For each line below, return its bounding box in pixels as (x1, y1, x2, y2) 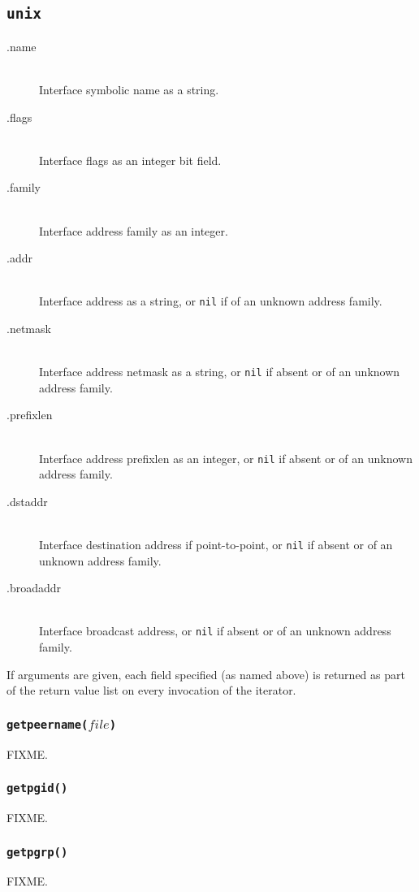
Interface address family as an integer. (39, 222, 228, 239)
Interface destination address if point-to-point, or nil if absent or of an (39, 536, 393, 553)
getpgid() (6, 782, 68, 795)
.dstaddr (6, 492, 48, 509)
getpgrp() (6, 845, 68, 859)
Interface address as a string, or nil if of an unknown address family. (39, 292, 382, 310)
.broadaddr (6, 579, 62, 596)
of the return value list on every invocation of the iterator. (6, 682, 296, 699)
